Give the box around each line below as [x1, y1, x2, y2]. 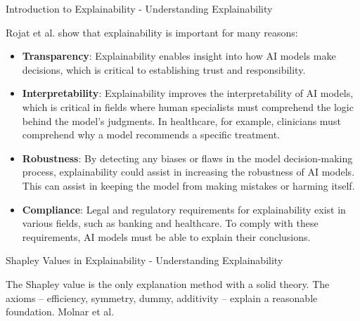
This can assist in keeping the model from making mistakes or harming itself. [22, 178, 355, 192]
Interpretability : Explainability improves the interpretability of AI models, [22, 86, 354, 100]
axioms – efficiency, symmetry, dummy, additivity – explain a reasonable [6, 290, 318, 305]
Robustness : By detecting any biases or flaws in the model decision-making [22, 150, 353, 165]
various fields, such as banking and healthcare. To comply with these [22, 216, 319, 230]
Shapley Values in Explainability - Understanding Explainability [6, 253, 283, 268]
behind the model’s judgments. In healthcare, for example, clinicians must [22, 113, 341, 128]
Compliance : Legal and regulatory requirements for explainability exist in [22, 202, 346, 216]
